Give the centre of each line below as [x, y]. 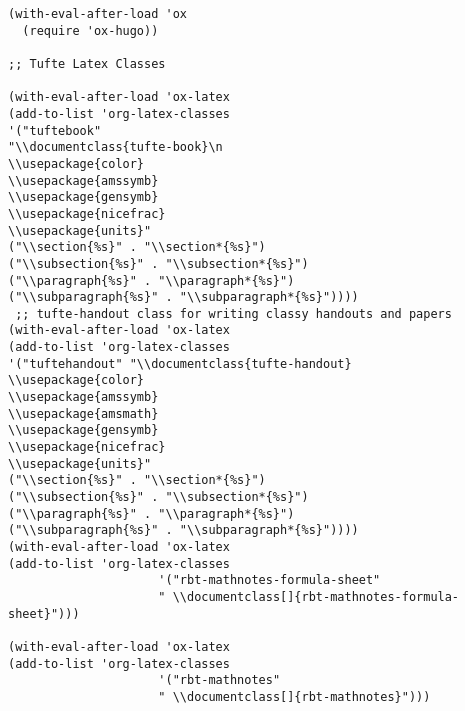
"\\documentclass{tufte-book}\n [115, 147]
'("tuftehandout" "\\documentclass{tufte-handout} [180, 363]
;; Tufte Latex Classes [87, 63]
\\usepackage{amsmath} [83, 413]
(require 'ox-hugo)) [90, 30]
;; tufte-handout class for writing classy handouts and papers [233, 313]
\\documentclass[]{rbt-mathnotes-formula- [316, 596]
